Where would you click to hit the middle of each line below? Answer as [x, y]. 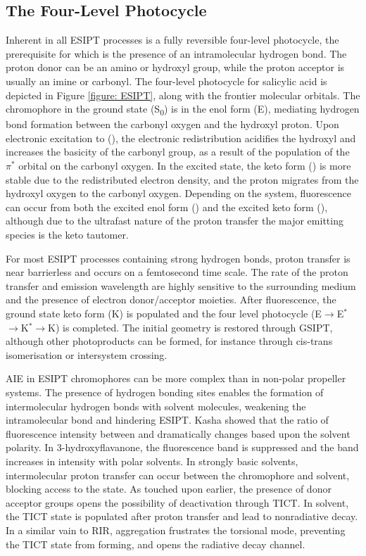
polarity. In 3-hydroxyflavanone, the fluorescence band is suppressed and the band [182, 447]
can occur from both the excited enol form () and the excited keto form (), [167, 207]
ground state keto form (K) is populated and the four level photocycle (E [164, 314]
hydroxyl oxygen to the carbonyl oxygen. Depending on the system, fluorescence [178, 193]
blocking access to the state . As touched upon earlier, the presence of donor [169, 489]
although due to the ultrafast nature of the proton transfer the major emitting [175, 221]
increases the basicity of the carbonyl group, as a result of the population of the [178, 152]
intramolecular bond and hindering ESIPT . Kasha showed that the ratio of [167, 420]
